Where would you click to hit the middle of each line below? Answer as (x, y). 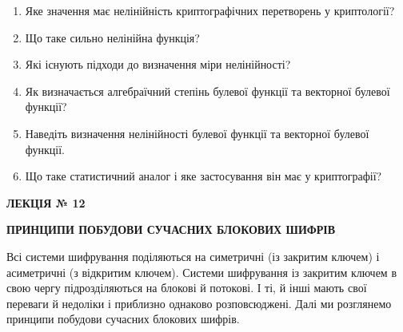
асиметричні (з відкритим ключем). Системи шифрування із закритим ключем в (202, 272)
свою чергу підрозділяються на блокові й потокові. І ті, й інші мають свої (187, 288)
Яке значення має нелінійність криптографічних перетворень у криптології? (210, 10)
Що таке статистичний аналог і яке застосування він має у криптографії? (203, 176)
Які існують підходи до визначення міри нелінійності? (158, 64)
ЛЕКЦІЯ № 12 (46, 202)
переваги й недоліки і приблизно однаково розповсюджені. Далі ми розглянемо (199, 303)
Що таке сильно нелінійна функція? (112, 37)
